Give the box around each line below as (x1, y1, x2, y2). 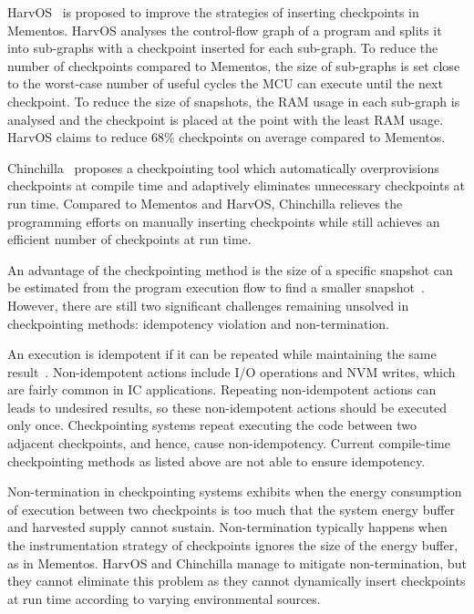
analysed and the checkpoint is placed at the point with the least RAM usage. (7, 109, 444, 128)
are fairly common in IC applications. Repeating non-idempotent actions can (7, 380, 437, 399)
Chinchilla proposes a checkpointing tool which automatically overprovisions (7, 158, 439, 177)
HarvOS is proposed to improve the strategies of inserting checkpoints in (7, 3, 419, 21)
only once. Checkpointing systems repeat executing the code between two (7, 415, 417, 435)
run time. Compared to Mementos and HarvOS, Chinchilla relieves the (7, 193, 403, 212)
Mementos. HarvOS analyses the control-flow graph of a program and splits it (7, 20, 442, 39)
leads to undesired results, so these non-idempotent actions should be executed (7, 397, 448, 416)
